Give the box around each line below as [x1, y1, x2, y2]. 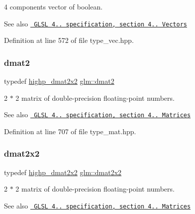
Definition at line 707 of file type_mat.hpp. [4, 126, 136, 136]
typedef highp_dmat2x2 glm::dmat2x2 [4, 167, 122, 177]
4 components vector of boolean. [4, 1, 103, 11]
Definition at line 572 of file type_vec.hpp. [4, 35, 134, 45]
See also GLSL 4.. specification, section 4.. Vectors [4, 18, 187, 28]
